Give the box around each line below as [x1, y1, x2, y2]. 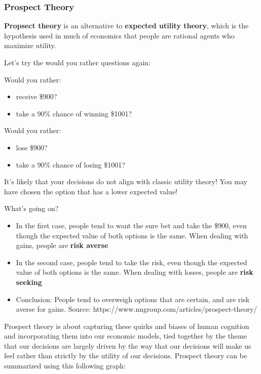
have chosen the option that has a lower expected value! [4, 186, 177, 196]
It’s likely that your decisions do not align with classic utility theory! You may [4, 176, 247, 187]
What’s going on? [4, 203, 59, 214]
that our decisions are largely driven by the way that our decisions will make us [4, 340, 251, 351]
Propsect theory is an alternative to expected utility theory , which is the [4, 20, 249, 31]
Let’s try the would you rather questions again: [4, 57, 151, 67]
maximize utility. [4, 40, 56, 51]
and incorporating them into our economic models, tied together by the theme [4, 330, 247, 341]
